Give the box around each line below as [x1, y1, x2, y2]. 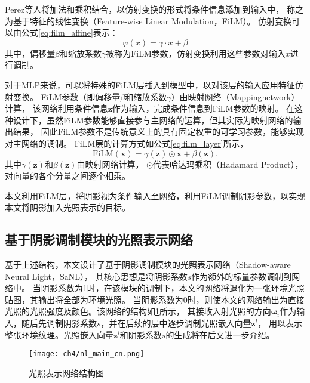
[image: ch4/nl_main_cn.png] [29, 350, 145, 359]
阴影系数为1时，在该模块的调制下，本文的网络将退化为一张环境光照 [41, 282, 305, 294]
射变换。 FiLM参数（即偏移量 [5, 90, 121, 103]
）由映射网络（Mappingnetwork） [171, 90, 300, 103]
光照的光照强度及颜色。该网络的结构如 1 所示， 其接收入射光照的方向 [5, 305, 271, 317]
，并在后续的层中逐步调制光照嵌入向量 [100, 317, 251, 329]
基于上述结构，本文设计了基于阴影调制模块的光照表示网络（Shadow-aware [5, 258, 291, 271]
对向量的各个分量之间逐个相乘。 [5, 169, 130, 182]
